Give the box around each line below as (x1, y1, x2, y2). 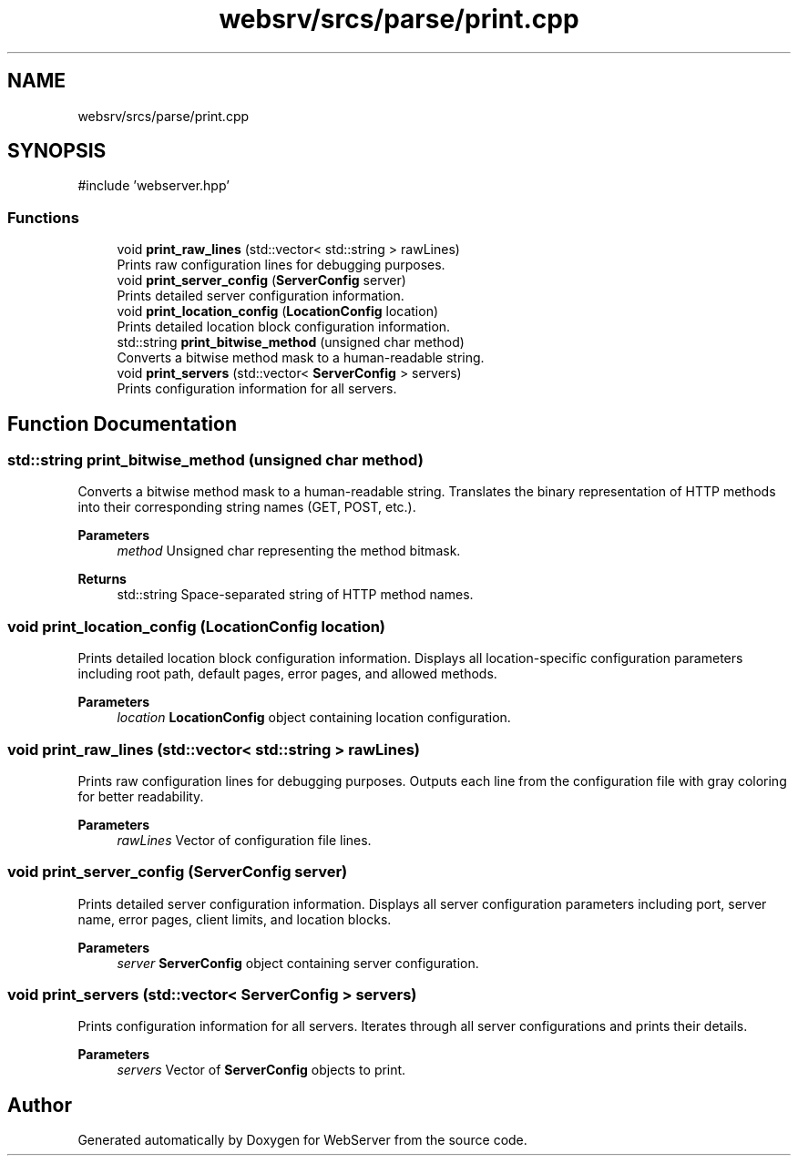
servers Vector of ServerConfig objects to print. (117, 1062, 406, 1078)
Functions (7, 208, 79, 227)
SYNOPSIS (7, 139, 107, 163)
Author (7, 1093, 72, 1117)
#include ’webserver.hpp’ (77, 178, 230, 194)
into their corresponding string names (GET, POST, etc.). (77, 499, 416, 515)
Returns (77, 571, 127, 587)
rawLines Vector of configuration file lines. (117, 831, 372, 848)
